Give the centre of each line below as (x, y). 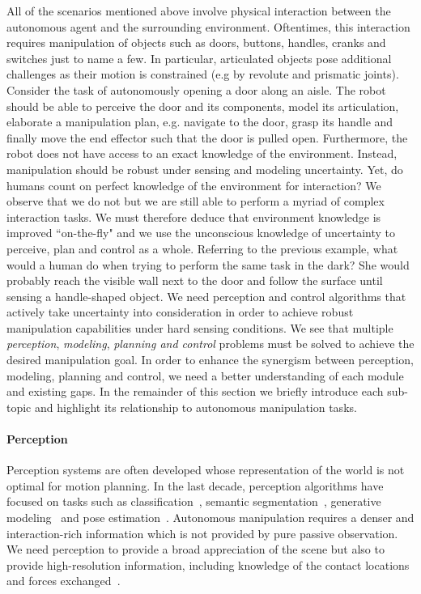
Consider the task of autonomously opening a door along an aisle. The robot (196, 89)
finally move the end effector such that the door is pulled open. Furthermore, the (207, 137)
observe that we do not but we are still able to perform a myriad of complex (196, 201)
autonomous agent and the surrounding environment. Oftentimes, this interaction (208, 26)
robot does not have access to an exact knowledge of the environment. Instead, (202, 153)
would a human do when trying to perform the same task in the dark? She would (208, 264)
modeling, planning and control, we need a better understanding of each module (205, 375)
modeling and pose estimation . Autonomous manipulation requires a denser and (210, 518)
